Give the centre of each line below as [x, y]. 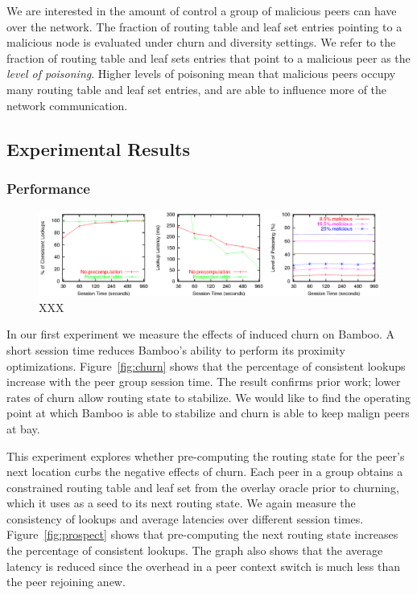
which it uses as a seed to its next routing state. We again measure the [181, 503]
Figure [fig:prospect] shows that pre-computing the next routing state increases [202, 534]
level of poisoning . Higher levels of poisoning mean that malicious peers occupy [201, 74]
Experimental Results [98, 148]
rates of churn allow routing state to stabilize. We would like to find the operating [209, 397]
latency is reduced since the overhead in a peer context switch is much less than [203, 566]
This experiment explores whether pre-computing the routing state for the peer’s [206, 455]
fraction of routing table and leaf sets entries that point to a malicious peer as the [208, 57]
